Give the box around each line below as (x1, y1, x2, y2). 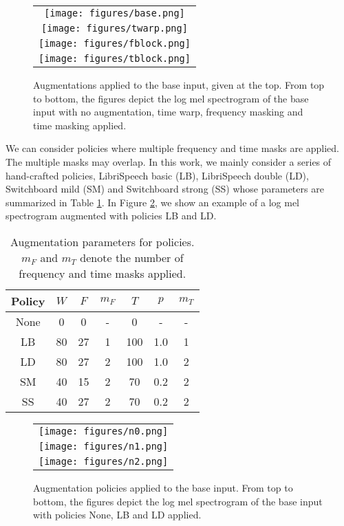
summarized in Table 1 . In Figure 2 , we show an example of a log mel (6, 195, 300, 209)
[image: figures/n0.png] (39, 425, 169, 437)
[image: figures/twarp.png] (41, 23, 188, 34)
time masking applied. (33, 118, 127, 132)
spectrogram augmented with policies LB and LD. (6, 208, 217, 223)
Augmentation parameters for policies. (10, 233, 195, 250)
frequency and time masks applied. (19, 265, 186, 281)
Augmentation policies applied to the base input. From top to (33, 480, 293, 494)
